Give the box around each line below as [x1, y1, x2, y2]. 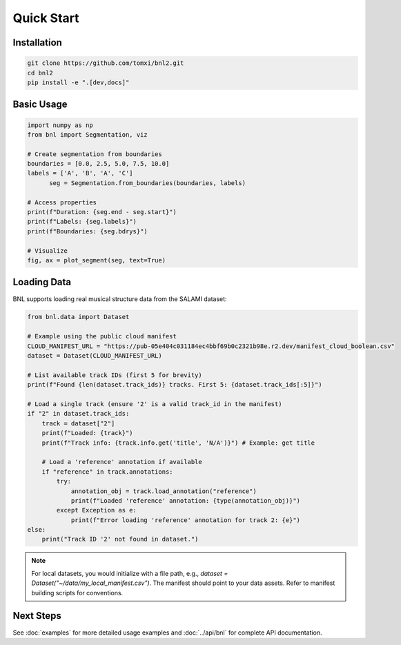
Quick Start [12, 10, 79, 26]
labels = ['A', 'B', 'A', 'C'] [27, 169, 134, 177]
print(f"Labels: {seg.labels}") [27, 218, 137, 226]
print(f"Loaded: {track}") [41, 429, 134, 437]
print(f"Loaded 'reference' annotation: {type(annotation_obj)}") [70, 497, 300, 504]
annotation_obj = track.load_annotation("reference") [70, 487, 257, 495]
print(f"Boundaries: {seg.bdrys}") [27, 227, 148, 235]
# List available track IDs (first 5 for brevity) [27, 371, 203, 379]
